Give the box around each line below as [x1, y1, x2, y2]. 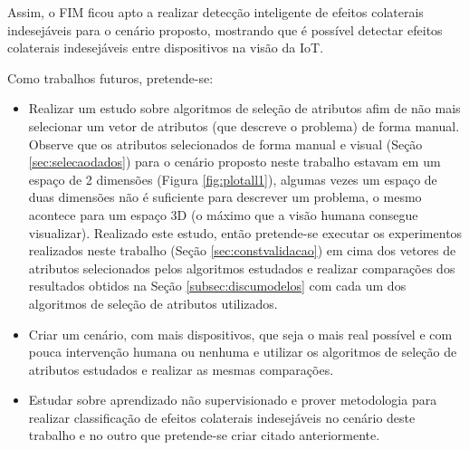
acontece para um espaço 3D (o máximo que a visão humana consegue [28, 205, 418, 224]
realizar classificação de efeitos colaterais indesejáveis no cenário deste [28, 407, 416, 426]
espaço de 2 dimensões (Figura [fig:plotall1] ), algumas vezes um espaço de [28, 169, 437, 188]
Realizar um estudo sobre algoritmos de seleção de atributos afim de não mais [28, 99, 461, 118]
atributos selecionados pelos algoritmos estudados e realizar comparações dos [28, 258, 455, 277]
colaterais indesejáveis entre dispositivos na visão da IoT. [7, 38, 324, 57]
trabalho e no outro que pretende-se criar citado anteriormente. [28, 426, 380, 445]
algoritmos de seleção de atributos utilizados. [28, 293, 278, 312]
